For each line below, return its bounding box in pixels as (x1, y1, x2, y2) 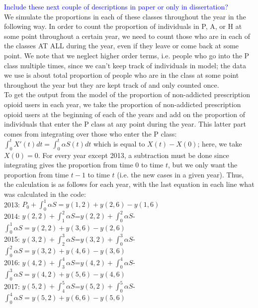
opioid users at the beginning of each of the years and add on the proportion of (4, 109, 245, 119)
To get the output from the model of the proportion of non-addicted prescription (4, 89, 250, 100)
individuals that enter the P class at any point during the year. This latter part (4, 119, 246, 129)
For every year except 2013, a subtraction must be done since (42, 150, 229, 160)
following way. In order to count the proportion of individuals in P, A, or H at (4, 21, 242, 31)
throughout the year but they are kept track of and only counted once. (4, 79, 219, 90)
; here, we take (197, 138, 242, 149)
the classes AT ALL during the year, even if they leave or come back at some (4, 40, 239, 51)
